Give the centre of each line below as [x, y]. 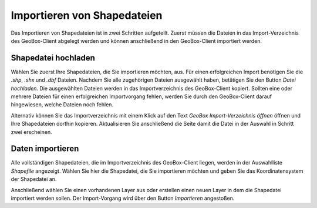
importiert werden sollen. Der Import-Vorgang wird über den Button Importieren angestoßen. [123, 198]
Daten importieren [45, 149]
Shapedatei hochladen [53, 58]
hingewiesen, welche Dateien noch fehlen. [62, 105]
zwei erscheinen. [31, 132]
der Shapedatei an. [34, 179]
